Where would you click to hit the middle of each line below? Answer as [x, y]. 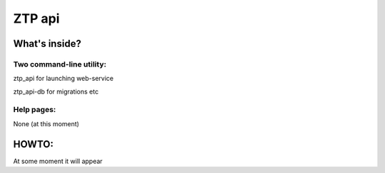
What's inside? [47, 44]
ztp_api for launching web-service [63, 79]
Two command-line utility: [60, 64]
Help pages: [35, 110]
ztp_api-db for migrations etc [56, 91]
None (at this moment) [46, 123]
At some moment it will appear [58, 161]
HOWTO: [33, 144]
